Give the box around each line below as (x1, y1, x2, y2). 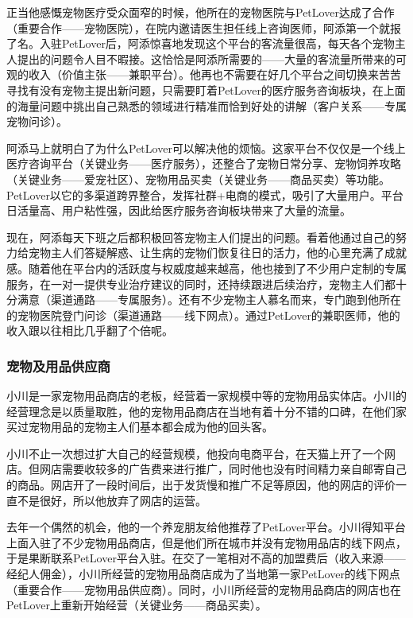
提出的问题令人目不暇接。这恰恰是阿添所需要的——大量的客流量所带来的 (17, 50, 396, 67)
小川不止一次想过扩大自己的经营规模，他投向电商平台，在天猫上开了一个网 (6, 445, 396, 461)
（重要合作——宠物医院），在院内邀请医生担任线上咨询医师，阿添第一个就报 (6, 19, 401, 36)
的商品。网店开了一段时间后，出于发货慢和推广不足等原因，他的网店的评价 (6, 476, 396, 493)
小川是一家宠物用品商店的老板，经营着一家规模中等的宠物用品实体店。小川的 (6, 387, 407, 404)
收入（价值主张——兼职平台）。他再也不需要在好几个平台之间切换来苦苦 (28, 66, 401, 83)
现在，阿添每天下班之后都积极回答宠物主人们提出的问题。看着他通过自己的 (6, 228, 396, 245)
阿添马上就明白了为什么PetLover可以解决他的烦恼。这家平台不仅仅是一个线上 (6, 139, 406, 156)
